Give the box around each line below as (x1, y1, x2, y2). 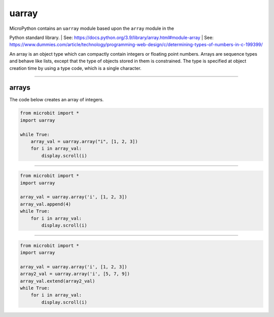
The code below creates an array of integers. (9, 97, 104, 103)
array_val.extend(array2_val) (20, 278, 95, 284)
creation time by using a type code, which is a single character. (9, 65, 142, 71)
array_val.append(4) (20, 201, 71, 207)
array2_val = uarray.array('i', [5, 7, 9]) (20, 271, 130, 277)
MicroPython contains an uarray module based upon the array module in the (9, 25, 175, 31)
